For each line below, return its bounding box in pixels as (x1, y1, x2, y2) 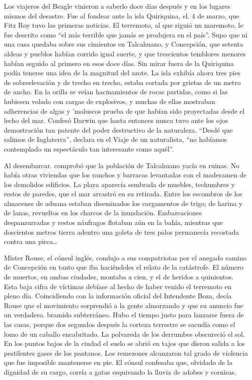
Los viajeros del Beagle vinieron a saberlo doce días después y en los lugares (4, 1, 231, 11)
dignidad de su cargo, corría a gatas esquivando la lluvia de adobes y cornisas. (4, 366, 236, 377)
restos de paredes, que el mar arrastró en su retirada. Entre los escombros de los (4, 189, 242, 199)
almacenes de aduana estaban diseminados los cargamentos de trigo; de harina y (4, 198, 243, 208)
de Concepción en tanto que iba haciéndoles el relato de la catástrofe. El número (4, 262, 244, 272)
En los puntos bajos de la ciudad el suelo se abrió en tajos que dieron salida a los (4, 338, 245, 348)
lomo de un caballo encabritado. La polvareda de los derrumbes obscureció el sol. (4, 328, 245, 339)
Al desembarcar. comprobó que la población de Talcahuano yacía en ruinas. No (4, 160, 239, 170)
